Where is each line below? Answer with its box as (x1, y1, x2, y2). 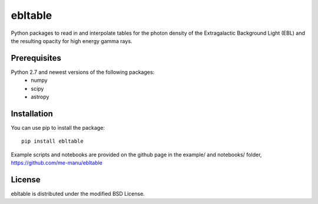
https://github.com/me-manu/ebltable (11, 159, 103, 166)
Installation (11, 108, 53, 119)
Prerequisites (11, 53, 61, 63)
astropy (31, 93, 49, 100)
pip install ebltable (21, 138, 84, 144)
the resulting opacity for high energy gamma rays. (11, 37, 132, 44)
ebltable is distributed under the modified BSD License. (11, 190, 145, 197)
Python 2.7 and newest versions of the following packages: (11, 68, 155, 75)
